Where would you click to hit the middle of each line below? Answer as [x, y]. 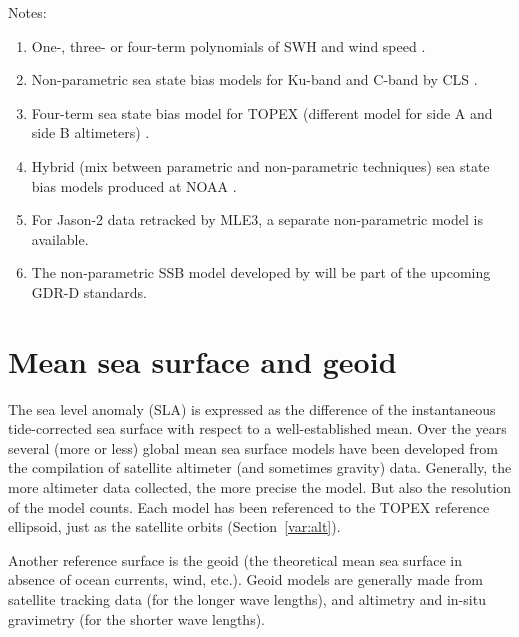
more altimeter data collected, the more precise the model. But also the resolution [260, 487]
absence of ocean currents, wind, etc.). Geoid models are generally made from [245, 579]
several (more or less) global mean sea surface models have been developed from [253, 447]
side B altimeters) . [90, 132]
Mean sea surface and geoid [202, 360]
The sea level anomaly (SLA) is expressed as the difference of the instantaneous [252, 408]
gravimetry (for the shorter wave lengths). [137, 618]
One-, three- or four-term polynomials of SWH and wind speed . [228, 45]
